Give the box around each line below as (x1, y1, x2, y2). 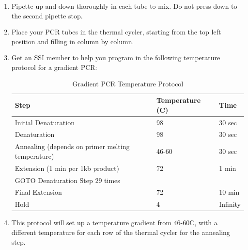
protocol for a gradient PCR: (11, 62, 97, 72)
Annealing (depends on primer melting (15, 141, 130, 151)
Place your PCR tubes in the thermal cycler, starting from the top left (11, 27, 221, 37)
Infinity (219, 199, 241, 209)
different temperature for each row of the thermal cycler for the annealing (11, 227, 230, 237)
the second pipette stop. (11, 10, 83, 20)
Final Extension (15, 187, 62, 197)
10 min (219, 187, 240, 197)
